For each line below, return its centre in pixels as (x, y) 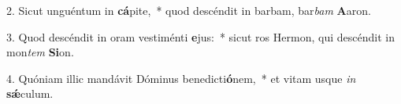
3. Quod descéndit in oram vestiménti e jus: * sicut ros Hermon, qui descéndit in (200, 36)
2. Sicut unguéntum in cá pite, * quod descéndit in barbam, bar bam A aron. (189, 10)
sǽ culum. (30, 93)
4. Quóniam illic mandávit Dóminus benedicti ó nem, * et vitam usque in (181, 78)
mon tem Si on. (40, 52)
